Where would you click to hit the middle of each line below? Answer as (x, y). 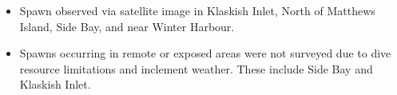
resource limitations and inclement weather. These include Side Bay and (196, 68)
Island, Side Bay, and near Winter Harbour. (127, 26)
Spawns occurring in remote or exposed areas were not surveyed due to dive (205, 53)
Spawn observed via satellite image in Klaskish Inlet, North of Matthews (197, 10)
